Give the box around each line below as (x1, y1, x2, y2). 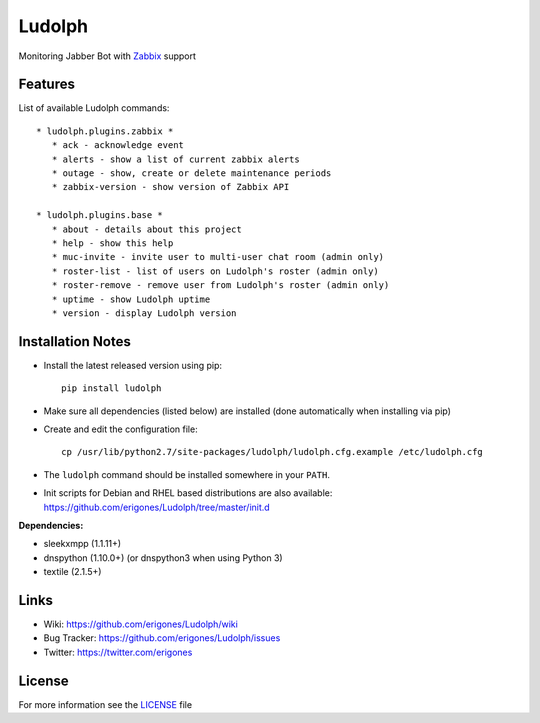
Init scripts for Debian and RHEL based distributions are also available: (43, 487, 333, 499)
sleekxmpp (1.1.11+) (43, 538, 122, 550)
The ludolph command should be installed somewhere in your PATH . (43, 468, 330, 480)
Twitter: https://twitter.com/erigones (43, 646, 193, 658)
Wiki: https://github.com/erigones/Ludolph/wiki (43, 618, 239, 630)
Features (18, 76, 75, 93)
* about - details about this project (51, 223, 242, 235)
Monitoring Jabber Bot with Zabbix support (18, 50, 197, 62)
